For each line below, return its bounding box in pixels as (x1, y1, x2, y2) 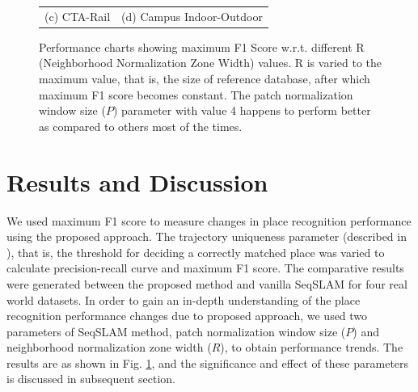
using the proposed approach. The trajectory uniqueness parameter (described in (6, 228, 407, 245)
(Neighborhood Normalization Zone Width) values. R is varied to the (39, 54, 382, 71)
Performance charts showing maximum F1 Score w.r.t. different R (39, 38, 365, 55)
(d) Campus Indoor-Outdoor (121, 7, 263, 24)
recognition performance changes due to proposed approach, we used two (6, 307, 368, 324)
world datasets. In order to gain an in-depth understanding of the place (6, 291, 361, 308)
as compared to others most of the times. (39, 117, 243, 134)
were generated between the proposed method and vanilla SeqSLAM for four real (6, 275, 407, 292)
